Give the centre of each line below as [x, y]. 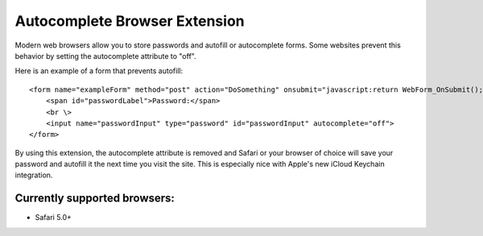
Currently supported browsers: [95, 199]
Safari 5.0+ [54, 217]
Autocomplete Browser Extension [130, 21]
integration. [34, 175]
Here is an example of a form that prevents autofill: [99, 71]
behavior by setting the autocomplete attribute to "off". [105, 56]
